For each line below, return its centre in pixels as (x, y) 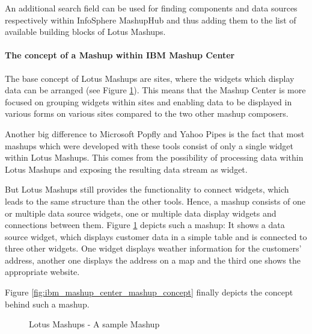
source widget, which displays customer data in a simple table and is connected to (156, 236)
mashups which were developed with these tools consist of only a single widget (149, 145)
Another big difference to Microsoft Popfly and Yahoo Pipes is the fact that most (155, 133)
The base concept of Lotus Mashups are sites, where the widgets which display (150, 78)
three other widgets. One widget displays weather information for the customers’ (153, 248)
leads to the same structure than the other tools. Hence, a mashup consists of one (155, 201)
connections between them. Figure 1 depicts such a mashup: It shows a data (145, 225)
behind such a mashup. (47, 304)
